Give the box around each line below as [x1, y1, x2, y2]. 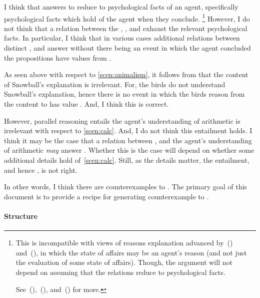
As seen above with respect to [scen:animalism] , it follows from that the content [4, 69, 248, 80]
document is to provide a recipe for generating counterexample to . [4, 191, 209, 201]
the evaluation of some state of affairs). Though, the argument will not [15, 257, 232, 267]
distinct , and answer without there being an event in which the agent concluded [4, 43, 251, 53]
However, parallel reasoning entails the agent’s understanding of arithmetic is [4, 115, 240, 126]
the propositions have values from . [4, 52, 111, 63]
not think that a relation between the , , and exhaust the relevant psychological [4, 23, 247, 33]
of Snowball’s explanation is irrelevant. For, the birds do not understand [4, 79, 225, 89]
